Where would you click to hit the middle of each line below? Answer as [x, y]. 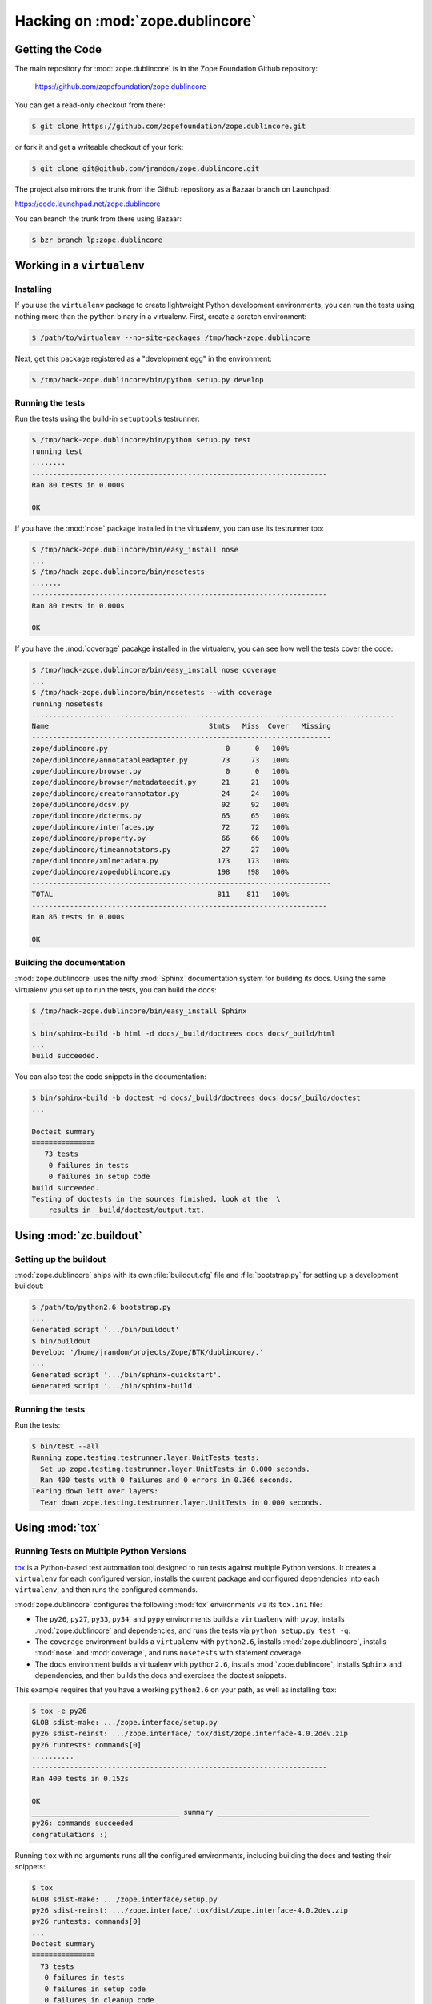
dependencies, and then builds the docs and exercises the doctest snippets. [161, 1675]
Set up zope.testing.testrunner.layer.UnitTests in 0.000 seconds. [175, 1469]
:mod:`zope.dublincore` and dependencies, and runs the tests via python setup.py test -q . [193, 1630]
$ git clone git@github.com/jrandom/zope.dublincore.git [146, 168]
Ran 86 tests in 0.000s [78, 917]
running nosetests [68, 704]
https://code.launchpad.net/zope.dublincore [88, 204]
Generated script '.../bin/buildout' [106, 1330]
